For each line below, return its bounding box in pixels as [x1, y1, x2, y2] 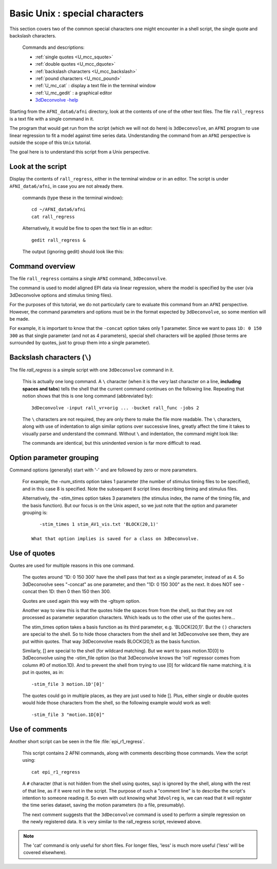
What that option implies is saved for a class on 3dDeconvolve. [31, 536, 200, 542]
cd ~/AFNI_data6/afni [31, 207, 86, 212]
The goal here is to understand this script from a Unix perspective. [9, 149, 150, 155]
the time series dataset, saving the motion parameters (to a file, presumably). [22, 802, 186, 808]
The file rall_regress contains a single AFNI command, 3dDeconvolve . [9, 275, 167, 282]
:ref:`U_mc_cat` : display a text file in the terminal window [35, 83, 156, 89]
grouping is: [22, 509, 48, 516]
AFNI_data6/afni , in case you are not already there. [9, 183, 124, 189]
